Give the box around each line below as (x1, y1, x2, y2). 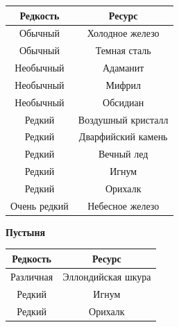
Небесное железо (87, 198, 160, 212)
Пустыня (6, 224, 46, 239)
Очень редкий (10, 198, 69, 212)
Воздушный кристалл (78, 112, 169, 126)
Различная (10, 269, 53, 283)
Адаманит (102, 60, 144, 75)
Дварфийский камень (78, 129, 168, 144)
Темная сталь (95, 43, 151, 58)
